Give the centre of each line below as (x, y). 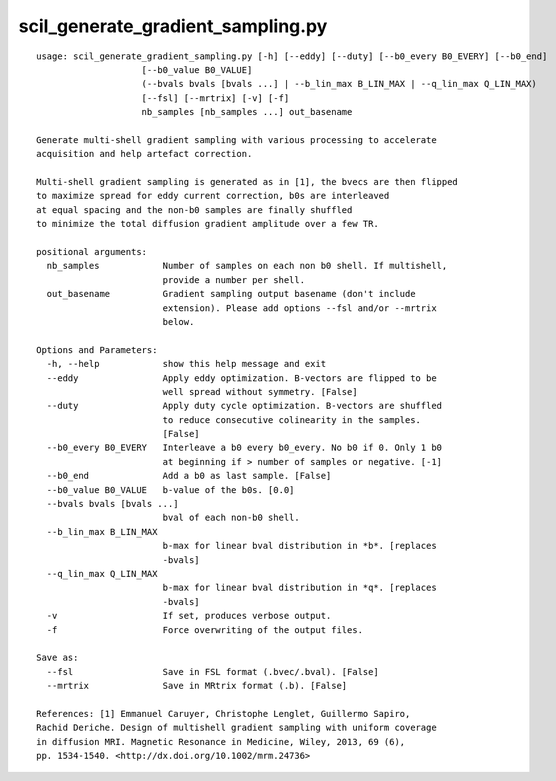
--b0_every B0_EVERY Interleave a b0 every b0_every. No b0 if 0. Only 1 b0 (244, 448)
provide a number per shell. (233, 279)
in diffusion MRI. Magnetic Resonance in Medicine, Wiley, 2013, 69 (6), (221, 741)
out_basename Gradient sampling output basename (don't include (231, 294)
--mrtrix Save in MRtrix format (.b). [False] (197, 686)
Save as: (57, 658)
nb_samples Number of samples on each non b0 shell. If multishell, (247, 266)
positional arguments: (92, 252)
